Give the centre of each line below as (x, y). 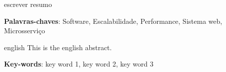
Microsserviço (25, 31)
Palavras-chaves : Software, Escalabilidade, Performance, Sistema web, (113, 21)
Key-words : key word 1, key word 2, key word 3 (79, 64)
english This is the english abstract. (58, 47)
